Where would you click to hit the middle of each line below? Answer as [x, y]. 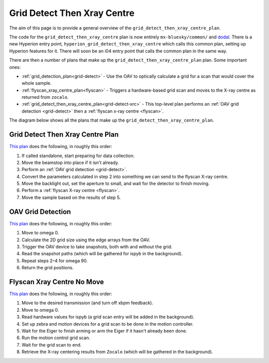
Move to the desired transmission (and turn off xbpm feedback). [87, 303]
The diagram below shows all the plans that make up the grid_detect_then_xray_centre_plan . [112, 120]
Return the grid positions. [48, 268]
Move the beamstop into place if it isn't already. [70, 163]
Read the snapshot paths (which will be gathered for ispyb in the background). [102, 254]
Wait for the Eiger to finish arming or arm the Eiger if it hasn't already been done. [104, 331]
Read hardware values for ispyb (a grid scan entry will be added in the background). [108, 317]
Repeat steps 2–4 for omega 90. [55, 261]
